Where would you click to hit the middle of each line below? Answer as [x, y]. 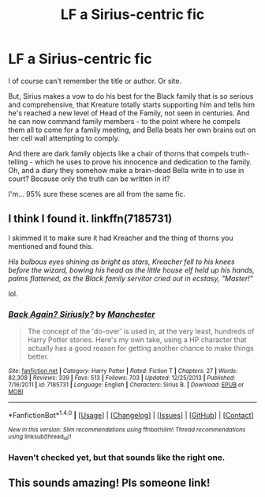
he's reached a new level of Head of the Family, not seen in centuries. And [129, 113]
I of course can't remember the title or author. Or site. [95, 81]
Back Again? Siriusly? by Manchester [82, 314]
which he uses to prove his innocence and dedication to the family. [143, 162]
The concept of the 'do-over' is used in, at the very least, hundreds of [141, 331]
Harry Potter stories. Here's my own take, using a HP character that [137, 340]
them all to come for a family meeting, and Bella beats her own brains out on [132, 130]
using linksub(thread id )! [40, 437]
